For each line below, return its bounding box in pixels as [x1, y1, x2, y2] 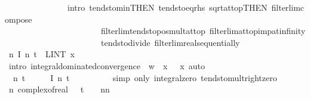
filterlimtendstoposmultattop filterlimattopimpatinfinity [100, 24, 306, 37]
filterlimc [271, 1, 305, 13]
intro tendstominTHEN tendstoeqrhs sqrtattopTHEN [67, 1, 268, 13]
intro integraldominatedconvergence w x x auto [8, 59, 205, 72]
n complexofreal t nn [8, 83, 110, 95]
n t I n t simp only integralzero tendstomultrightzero [13, 71, 277, 83]
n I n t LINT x [8, 48, 75, 60]
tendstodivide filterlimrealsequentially [100, 36, 240, 48]
